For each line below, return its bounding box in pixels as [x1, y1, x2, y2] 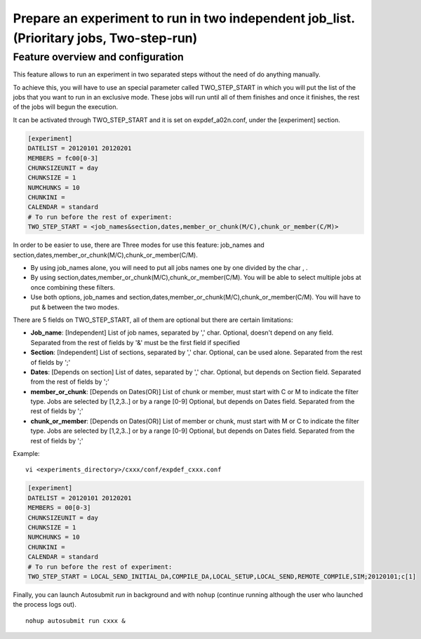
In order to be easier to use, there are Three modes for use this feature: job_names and [13, 241, 265, 249]
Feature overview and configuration [13, 51, 184, 63]
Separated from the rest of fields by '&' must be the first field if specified [30, 338, 240, 347]
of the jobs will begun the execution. [13, 102, 119, 112]
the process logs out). [13, 600, 76, 609]
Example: [13, 450, 40, 458]
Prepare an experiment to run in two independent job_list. [13, 11, 355, 26]
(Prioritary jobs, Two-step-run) [13, 30, 198, 46]
